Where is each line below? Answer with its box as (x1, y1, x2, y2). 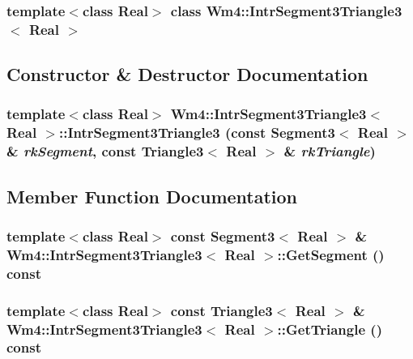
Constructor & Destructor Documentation (6, 62, 368, 87)
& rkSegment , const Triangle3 (6, 141, 204, 161)
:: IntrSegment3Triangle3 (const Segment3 (58, 122, 335, 143)
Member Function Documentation (6, 183, 298, 208)
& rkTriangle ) (283, 141, 376, 161)
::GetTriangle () (277, 318, 382, 339)
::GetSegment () (277, 244, 385, 264)
